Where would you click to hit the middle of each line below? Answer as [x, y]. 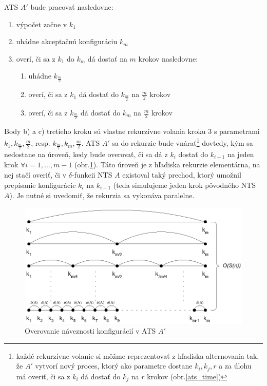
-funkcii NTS [92, 174]
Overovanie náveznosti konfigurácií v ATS [90, 331]
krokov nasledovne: [168, 58]
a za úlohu [235, 366]
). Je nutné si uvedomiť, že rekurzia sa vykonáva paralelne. [102, 195]
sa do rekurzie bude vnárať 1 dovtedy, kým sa [183, 142]
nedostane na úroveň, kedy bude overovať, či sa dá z [86, 154]
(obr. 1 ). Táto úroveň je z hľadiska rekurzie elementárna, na [167, 165]
